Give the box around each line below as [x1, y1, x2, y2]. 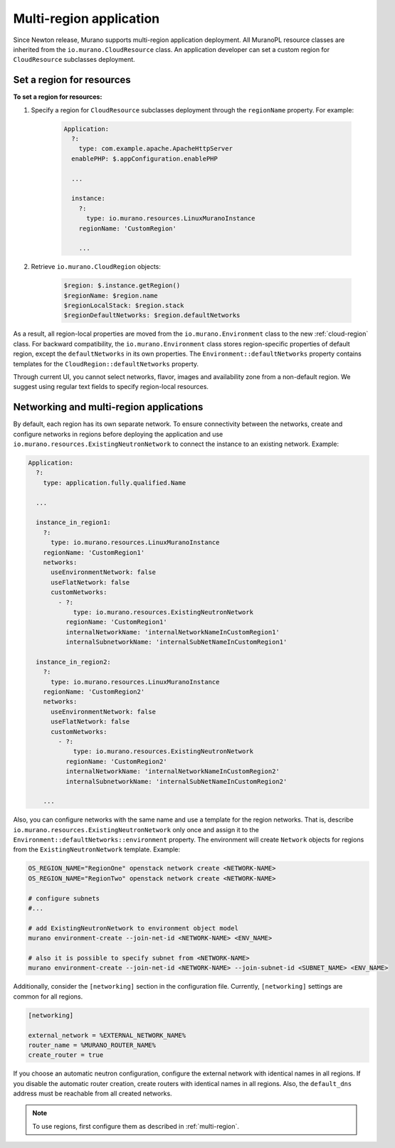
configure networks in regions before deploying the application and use [13, 430, 223, 438]
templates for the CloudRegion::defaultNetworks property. [13, 359, 199, 368]
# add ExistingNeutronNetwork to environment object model [28, 924, 238, 932]
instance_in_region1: [36, 519, 112, 526]
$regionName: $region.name [63, 292, 158, 299]
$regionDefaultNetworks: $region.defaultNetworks [63, 312, 241, 319]
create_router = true [28, 1051, 104, 1059]
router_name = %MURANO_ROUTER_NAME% [28, 1041, 157, 1049]
